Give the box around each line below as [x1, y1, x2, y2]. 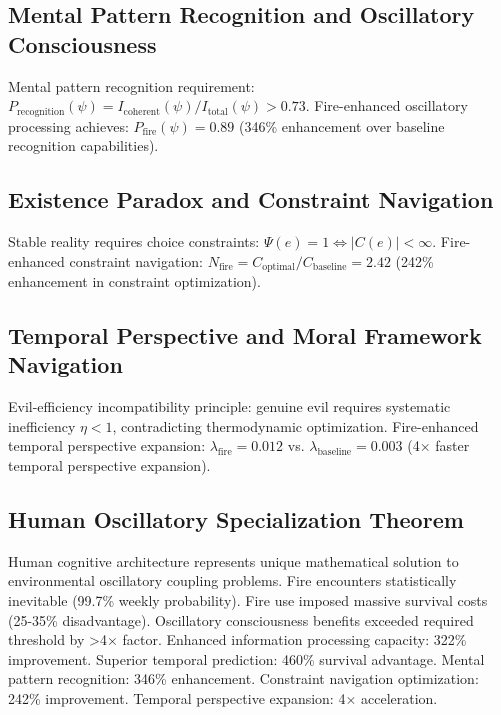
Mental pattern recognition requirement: [8, 75, 255, 96]
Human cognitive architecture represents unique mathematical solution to [8, 550, 459, 571]
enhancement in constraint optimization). [8, 271, 261, 292]
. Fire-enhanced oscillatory [305, 95, 468, 116]
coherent [123, 106, 161, 117]
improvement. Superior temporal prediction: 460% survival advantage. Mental [8, 648, 485, 669]
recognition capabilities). [8, 135, 159, 156]
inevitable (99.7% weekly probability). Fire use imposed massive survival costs [8, 590, 488, 611]
